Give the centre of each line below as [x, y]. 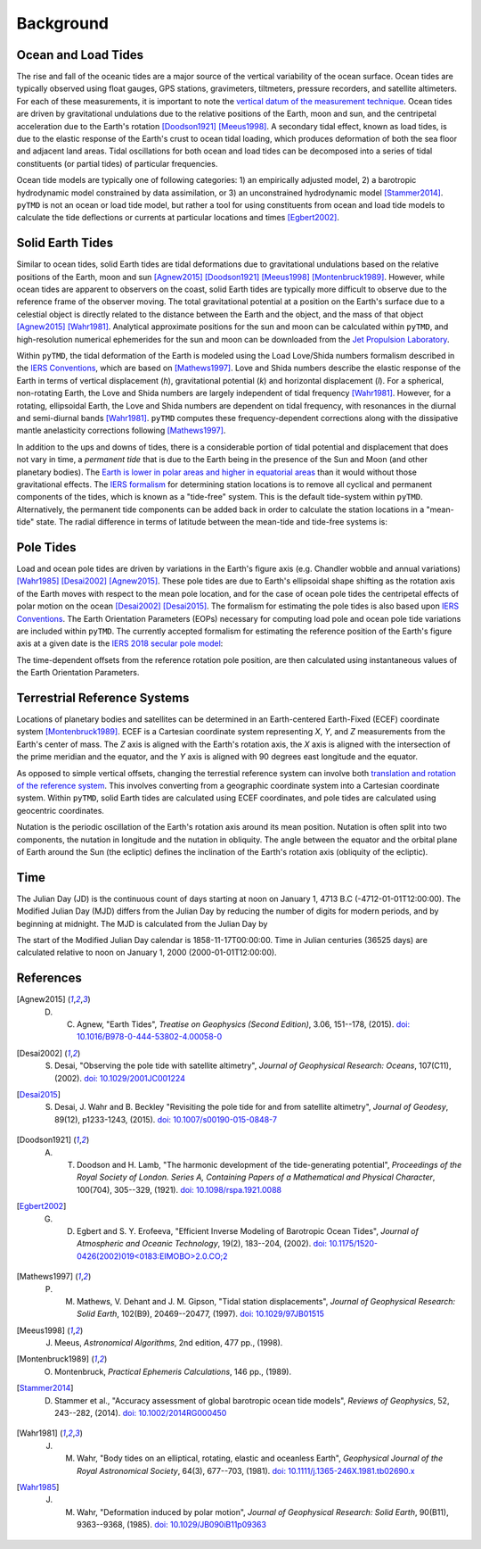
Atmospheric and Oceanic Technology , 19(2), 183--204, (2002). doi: [202, 1244]
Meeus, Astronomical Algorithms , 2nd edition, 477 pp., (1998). [169, 1343]
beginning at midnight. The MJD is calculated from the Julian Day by [142, 924]
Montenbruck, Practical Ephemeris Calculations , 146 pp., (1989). [173, 1371]
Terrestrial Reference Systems [103, 697]
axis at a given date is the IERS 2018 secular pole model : [120, 643]
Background [62, 23]
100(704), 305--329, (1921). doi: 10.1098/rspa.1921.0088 [179, 1189]
